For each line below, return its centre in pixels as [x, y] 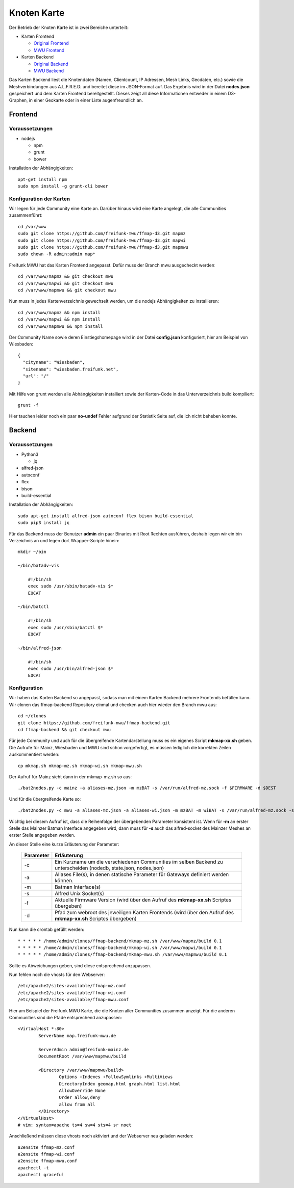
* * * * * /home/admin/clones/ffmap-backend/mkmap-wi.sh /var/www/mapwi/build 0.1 [120, 948]
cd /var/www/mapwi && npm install [59, 319]
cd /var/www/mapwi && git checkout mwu [66, 283]
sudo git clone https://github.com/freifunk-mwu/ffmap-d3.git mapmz [102, 234]
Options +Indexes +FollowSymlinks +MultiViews [116, 1077]
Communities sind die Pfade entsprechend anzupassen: [65, 1018]
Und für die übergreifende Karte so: [45, 799]
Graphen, [18, 100]
